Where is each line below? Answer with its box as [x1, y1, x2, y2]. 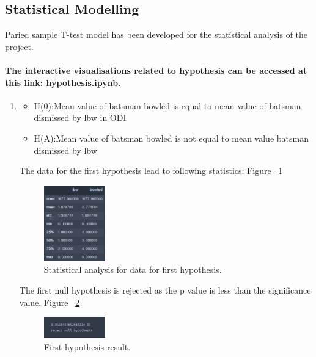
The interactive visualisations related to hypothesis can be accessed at [5, 63, 307, 76]
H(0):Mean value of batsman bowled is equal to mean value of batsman [34, 99, 301, 112]
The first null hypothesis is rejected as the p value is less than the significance [19, 284, 311, 297]
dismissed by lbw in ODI [34, 111, 127, 124]
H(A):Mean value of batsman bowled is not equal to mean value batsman [34, 131, 309, 144]
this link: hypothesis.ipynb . [5, 76, 121, 88]
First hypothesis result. [43, 340, 131, 353]
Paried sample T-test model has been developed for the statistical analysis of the [5, 28, 308, 41]
